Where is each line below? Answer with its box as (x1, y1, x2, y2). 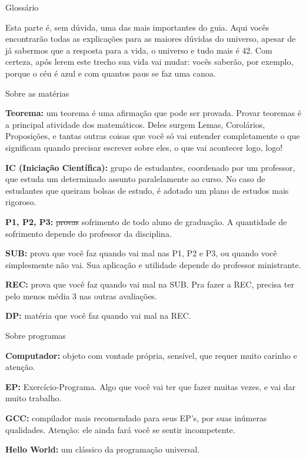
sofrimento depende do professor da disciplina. (5, 227, 172, 239)
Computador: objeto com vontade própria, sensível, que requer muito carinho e (5, 349, 297, 361)
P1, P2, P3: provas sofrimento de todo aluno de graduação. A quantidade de (5, 215, 287, 227)
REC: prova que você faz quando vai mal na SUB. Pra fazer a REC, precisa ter (5, 278, 294, 290)
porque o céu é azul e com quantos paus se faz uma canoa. (5, 67, 216, 79)
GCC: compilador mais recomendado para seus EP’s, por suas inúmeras (5, 412, 267, 424)
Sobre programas (5, 329, 66, 342)
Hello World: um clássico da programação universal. (5, 443, 200, 455)
